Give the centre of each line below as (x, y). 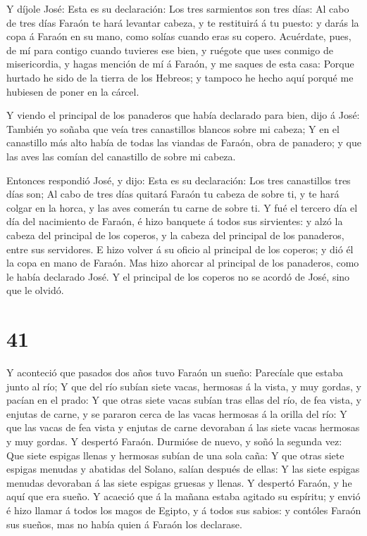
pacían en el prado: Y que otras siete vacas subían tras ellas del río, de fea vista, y (184, 400)
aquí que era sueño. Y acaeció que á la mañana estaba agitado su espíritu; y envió (183, 496)
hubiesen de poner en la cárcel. (73, 91)
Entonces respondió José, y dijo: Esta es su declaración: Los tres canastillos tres (179, 180)
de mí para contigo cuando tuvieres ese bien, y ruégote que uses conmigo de (170, 50)
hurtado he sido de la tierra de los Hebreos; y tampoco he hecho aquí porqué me (180, 77)
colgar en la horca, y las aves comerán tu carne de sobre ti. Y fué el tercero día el (182, 207)
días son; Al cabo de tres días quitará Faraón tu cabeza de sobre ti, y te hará (173, 194)
